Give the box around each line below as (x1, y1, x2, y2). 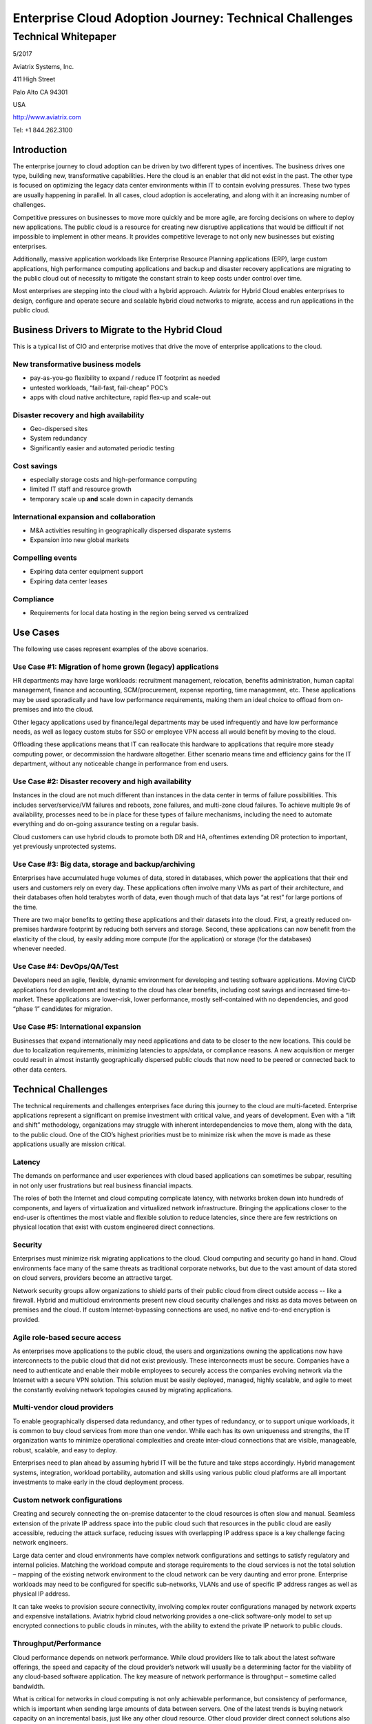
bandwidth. (12, 1682, 45, 1690)
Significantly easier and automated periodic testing (30, 443, 175, 452)
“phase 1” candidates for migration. (12, 1005, 113, 1013)
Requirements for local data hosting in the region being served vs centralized (30, 608, 249, 617)
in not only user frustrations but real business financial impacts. (12, 1181, 193, 1190)
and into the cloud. (40, 705, 94, 714)
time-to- (327, 985, 351, 994)
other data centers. (12, 1065, 68, 1074)
